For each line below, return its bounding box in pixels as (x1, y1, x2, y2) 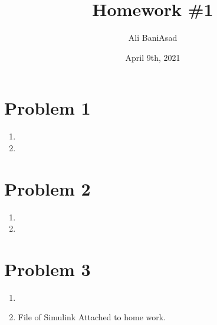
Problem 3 (4, 256, 91, 281)
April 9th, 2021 (125, 51, 180, 63)
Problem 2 (4, 176, 91, 200)
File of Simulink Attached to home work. (18, 311, 166, 323)
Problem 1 (4, 96, 91, 120)
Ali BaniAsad (128, 31, 177, 44)
